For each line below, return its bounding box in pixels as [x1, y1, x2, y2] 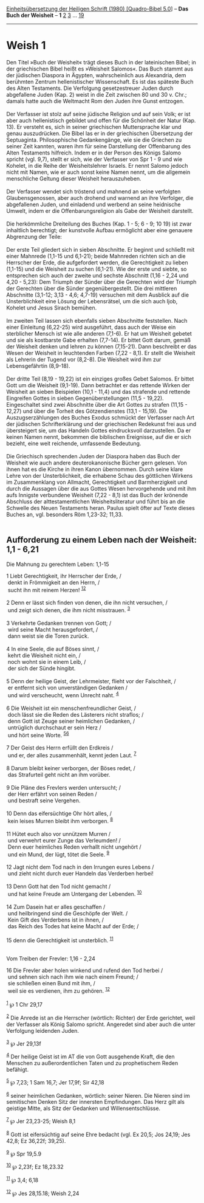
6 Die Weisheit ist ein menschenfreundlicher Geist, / [6, 705, 137, 712]
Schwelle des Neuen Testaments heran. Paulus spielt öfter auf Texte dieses [6, 504, 195, 511]
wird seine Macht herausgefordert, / [7, 626, 98, 633]
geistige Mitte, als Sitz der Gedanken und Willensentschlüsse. [6, 1105, 161, 1112]
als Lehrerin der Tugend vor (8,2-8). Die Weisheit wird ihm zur [6, 356, 161, 363]
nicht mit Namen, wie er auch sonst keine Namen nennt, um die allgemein [6, 168, 191, 176]
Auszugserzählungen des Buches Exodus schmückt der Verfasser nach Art [6, 413, 195, 421]
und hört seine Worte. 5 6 [7, 730, 69, 739]
